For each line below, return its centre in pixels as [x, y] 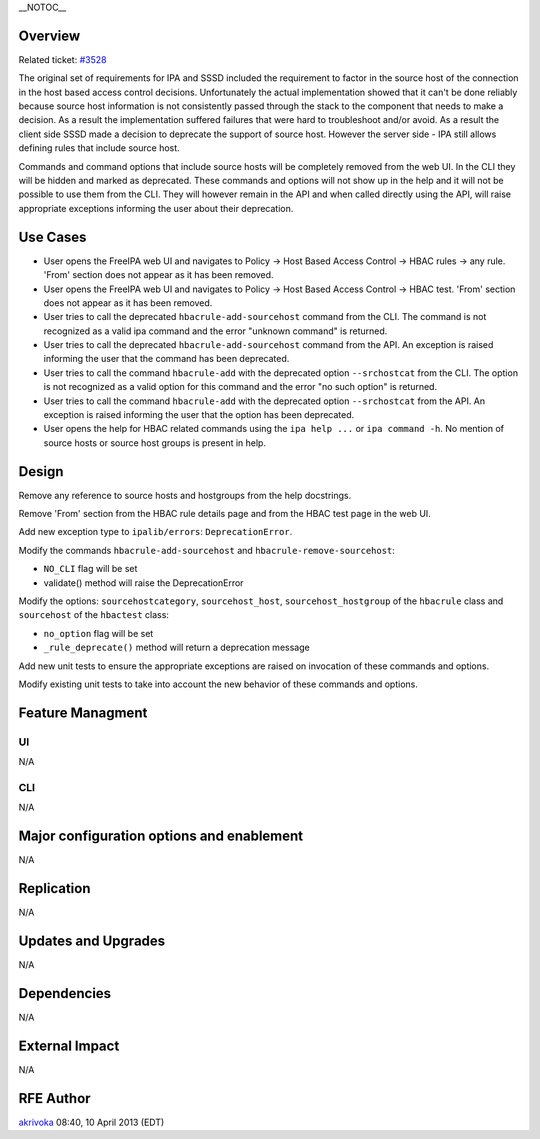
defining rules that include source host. [99, 148]
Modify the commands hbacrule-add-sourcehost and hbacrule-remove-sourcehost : [206, 550]
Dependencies [65, 993]
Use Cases [52, 236]
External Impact [69, 1045]
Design [41, 471]
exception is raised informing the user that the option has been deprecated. [199, 415]
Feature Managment [83, 712]
